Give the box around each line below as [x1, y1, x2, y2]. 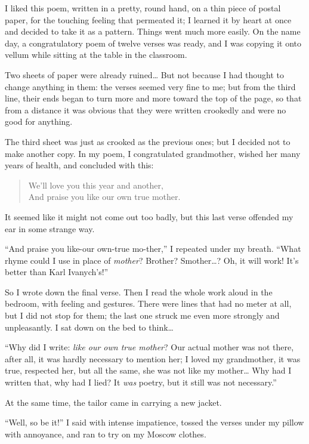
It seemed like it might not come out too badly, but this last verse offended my [5, 210, 293, 223]
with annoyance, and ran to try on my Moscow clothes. [5, 427, 206, 440]
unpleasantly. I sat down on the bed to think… [5, 320, 174, 333]
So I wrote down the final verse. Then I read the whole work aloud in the [5, 285, 273, 298]
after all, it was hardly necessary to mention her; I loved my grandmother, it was [5, 352, 301, 365]
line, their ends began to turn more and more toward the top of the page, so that [5, 92, 302, 104]
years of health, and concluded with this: [5, 159, 154, 171]
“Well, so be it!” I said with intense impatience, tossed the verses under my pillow [5, 416, 304, 428]
